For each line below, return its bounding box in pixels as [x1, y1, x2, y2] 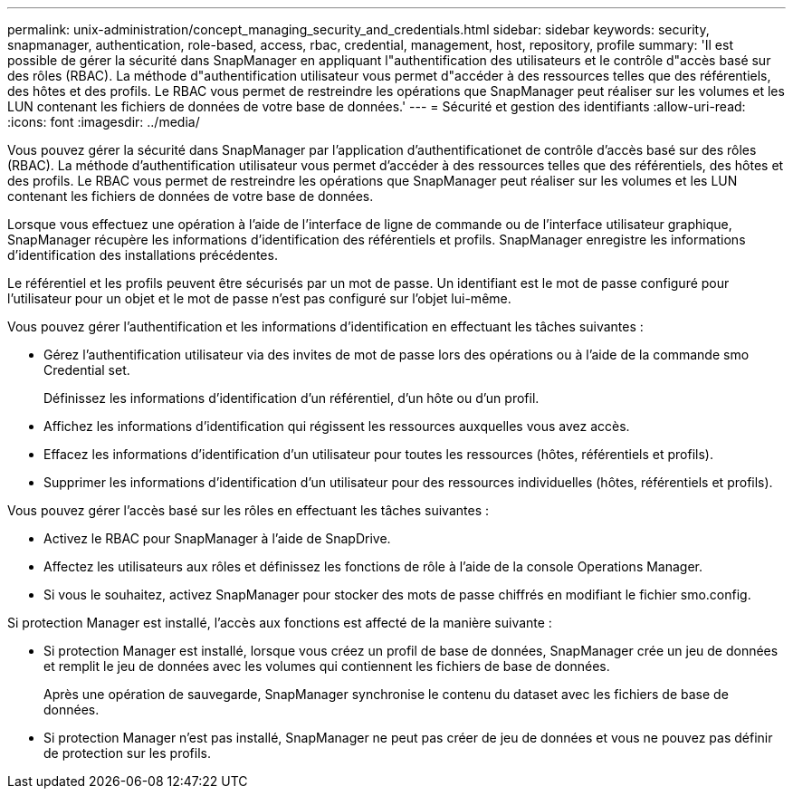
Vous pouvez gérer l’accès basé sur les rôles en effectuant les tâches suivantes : [7, 503, 490, 518]
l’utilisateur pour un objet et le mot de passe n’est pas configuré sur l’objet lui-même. [7, 291, 511, 306]
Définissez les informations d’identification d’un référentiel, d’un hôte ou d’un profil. [43, 390, 540, 406]
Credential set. [43, 362, 130, 378]
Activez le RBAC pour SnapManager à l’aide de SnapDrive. [43, 531, 391, 546]
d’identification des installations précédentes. [7, 247, 278, 263]
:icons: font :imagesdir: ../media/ [7, 114, 200, 129]
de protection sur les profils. [43, 745, 212, 761]
